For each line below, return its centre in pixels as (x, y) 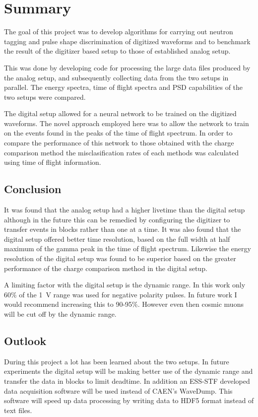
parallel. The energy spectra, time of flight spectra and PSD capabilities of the (124, 87)
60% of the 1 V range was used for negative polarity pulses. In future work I (121, 294)
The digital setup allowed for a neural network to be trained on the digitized (120, 113)
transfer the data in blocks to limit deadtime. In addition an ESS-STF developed (127, 381)
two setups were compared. (45, 97)
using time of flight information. (53, 162)
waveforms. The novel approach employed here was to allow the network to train (127, 123)
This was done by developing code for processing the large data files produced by (127, 67)
